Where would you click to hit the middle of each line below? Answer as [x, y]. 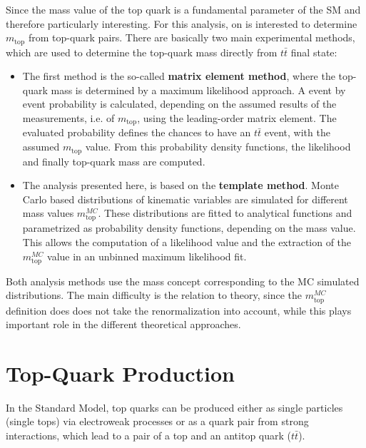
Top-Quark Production [120, 373]
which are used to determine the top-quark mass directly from [142, 52]
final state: [314, 52]
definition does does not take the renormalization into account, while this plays [179, 310]
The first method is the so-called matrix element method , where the [179, 76]
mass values [48, 213]
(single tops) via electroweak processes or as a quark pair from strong [157, 421]
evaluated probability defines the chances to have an [137, 132]
